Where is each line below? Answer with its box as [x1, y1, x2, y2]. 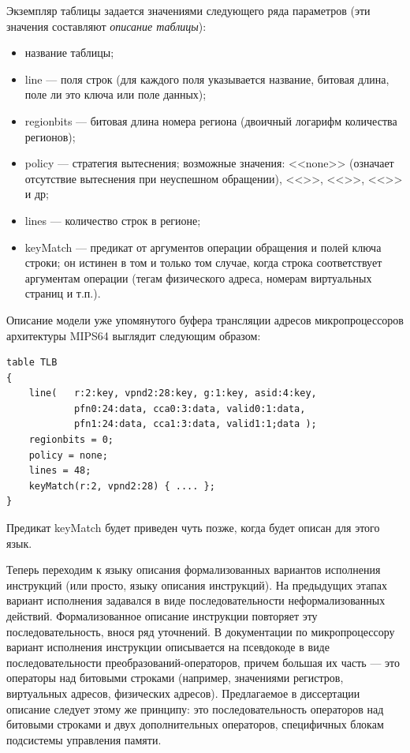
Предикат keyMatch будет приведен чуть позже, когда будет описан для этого [6, 519, 380, 536]
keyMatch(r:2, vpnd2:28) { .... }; [28, 480, 215, 492]
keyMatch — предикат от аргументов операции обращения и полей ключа [24, 238, 382, 255]
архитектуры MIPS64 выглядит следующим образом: [6, 327, 261, 343]
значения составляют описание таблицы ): [6, 17, 207, 34]
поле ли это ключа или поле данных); [24, 86, 207, 103]
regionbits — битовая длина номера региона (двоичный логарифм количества [24, 112, 397, 129]
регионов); [24, 128, 76, 144]
